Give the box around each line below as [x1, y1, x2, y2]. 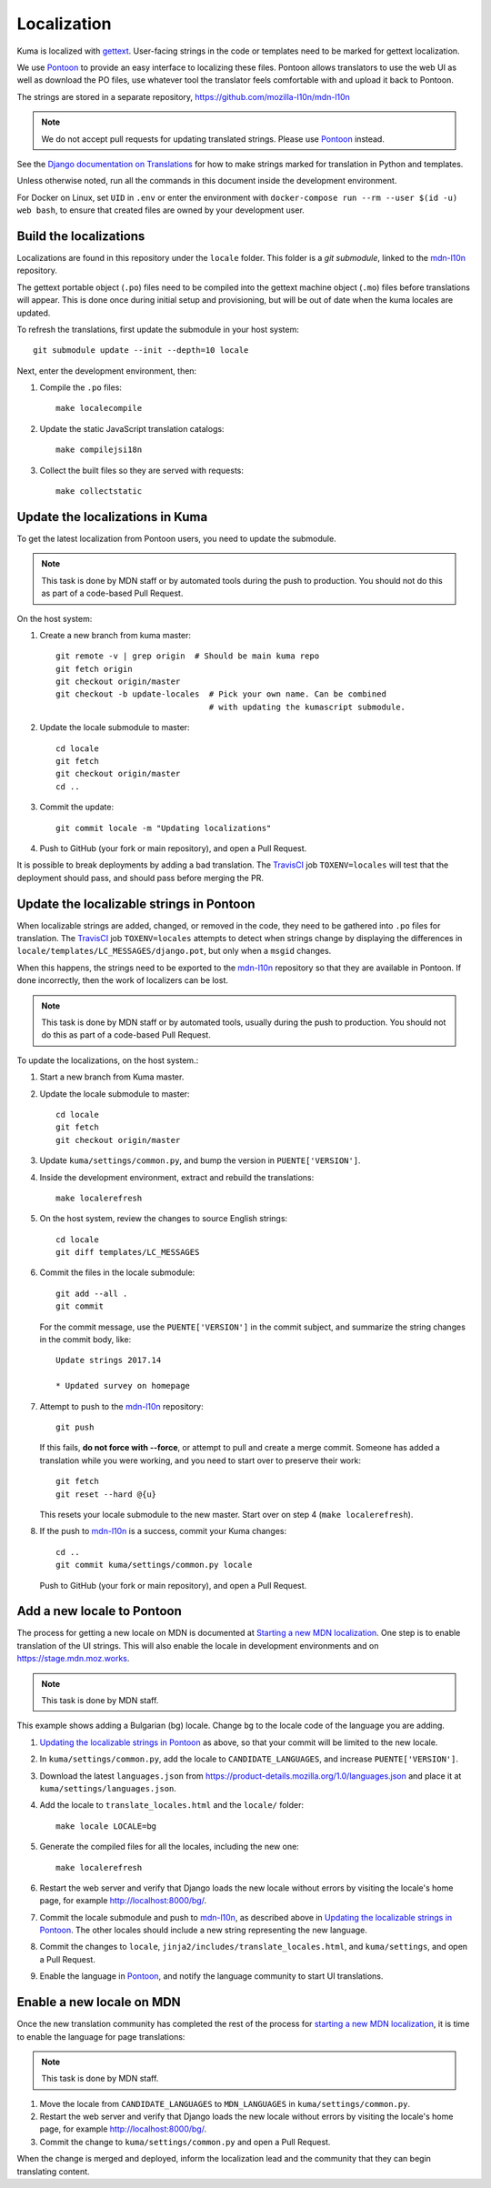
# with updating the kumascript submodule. [208, 701, 406, 712]
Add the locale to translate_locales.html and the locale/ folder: [39, 1800, 305, 1811]
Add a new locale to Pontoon [16, 1603, 182, 1619]
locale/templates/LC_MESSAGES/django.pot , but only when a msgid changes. [16, 946, 332, 957]
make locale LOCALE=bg [55, 1821, 157, 1832]
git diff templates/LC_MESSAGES [55, 1247, 200, 1258]
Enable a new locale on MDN [16, 1994, 181, 2010]
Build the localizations [16, 228, 145, 244]
